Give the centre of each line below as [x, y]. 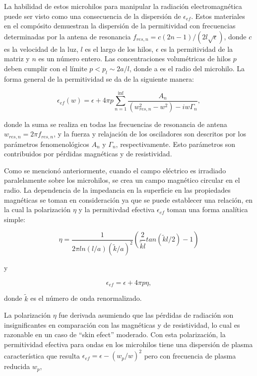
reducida [17, 366]
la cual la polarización [37, 209]
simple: [15, 219]
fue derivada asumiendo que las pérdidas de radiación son [146, 315]
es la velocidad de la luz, [41, 49]
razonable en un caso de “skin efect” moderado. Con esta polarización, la [115, 334]
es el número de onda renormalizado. [86, 298]
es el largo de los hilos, [119, 49]
